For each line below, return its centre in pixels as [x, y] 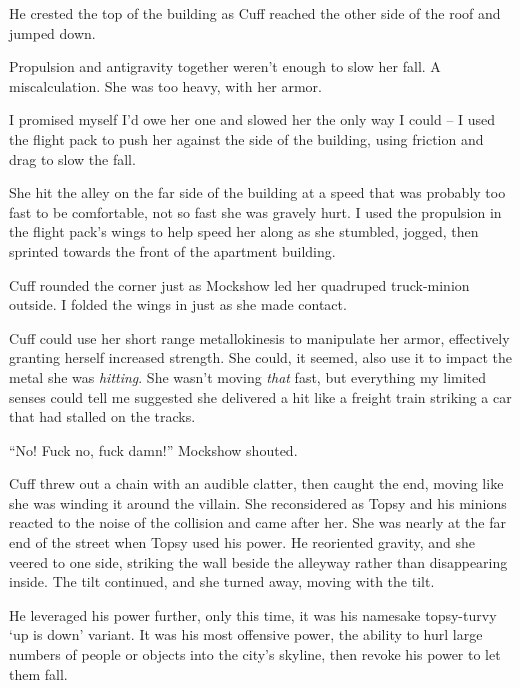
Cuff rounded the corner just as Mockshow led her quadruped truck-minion [239, 284]
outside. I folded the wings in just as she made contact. [178, 304]
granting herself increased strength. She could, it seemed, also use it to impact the [261, 357]
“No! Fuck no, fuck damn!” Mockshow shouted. [153, 449]
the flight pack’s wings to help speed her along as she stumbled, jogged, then [244, 231]
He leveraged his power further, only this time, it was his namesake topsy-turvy [253, 614]
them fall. [38, 673]
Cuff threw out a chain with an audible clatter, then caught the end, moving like [256, 483]
